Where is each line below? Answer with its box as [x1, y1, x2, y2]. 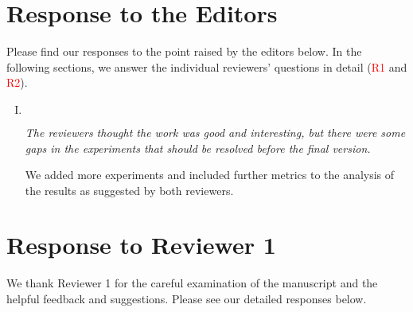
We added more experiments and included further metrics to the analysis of [25, 166, 395, 183]
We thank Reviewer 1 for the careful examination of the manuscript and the [6, 275, 378, 291]
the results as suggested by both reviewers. [25, 181, 234, 198]
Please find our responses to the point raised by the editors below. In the [6, 43, 362, 60]
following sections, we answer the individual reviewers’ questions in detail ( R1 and [6, 58, 407, 75]
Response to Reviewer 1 [6, 228, 276, 261]
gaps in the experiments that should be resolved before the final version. [25, 139, 371, 156]
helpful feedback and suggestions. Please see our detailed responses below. [6, 291, 367, 306]
